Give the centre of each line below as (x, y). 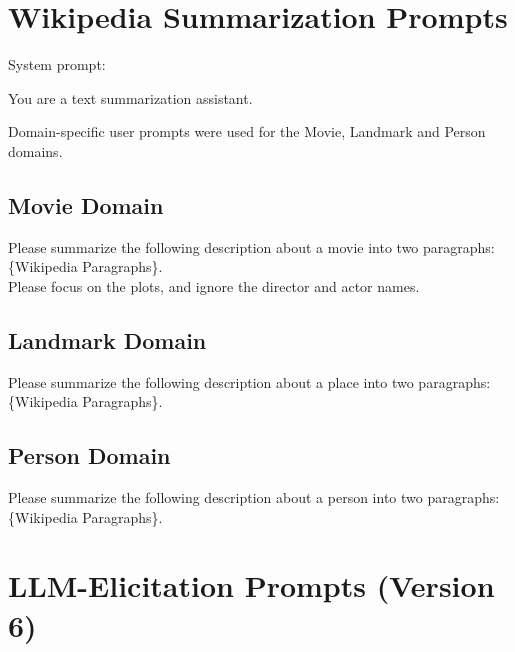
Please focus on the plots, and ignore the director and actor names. (214, 285)
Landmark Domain (107, 339)
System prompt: (57, 64)
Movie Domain (86, 204)
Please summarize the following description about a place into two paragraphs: (249, 381)
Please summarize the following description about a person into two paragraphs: (254, 497)
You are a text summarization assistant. (130, 97)
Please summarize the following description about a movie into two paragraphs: (251, 246)
